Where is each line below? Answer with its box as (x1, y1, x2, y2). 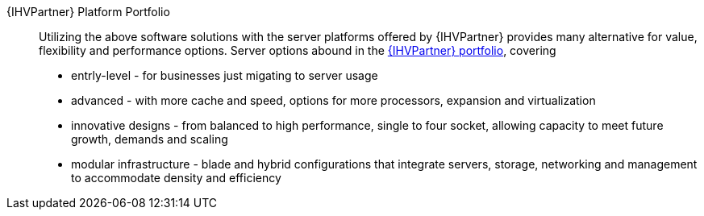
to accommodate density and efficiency (71, 171, 281, 185)
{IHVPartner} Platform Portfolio (6, 5, 170, 19)
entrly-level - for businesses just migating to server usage (71, 69, 378, 82)
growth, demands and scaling (71, 132, 228, 146)
